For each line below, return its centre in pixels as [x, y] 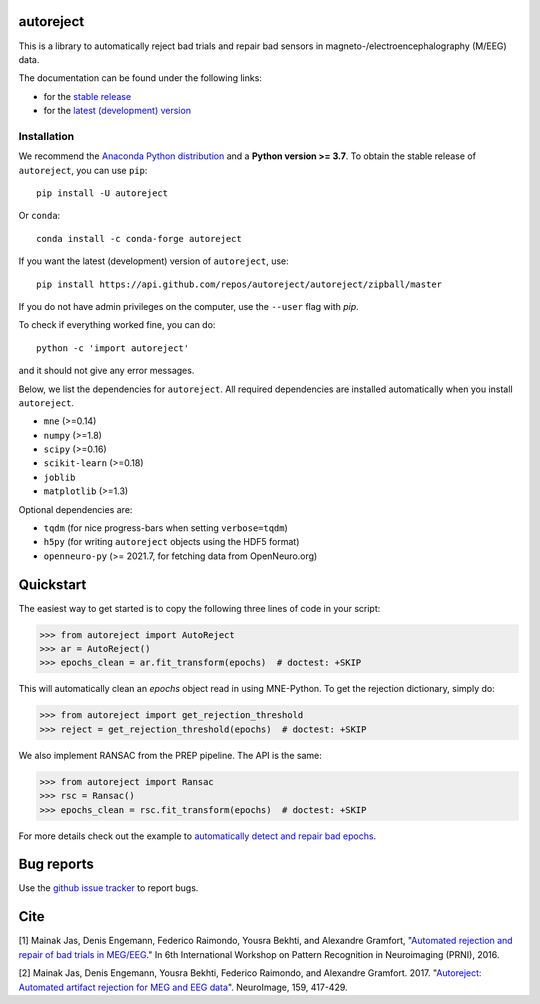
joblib [59, 477]
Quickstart [52, 584]
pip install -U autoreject [102, 193]
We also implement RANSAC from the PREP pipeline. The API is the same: [170, 755]
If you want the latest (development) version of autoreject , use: [153, 261]
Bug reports [56, 864]
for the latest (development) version [117, 111]
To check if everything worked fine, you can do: [117, 325]
